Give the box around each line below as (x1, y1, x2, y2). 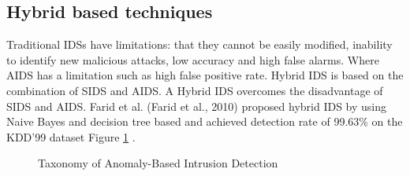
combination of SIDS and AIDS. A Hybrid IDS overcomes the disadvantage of (6, 82, 383, 98)
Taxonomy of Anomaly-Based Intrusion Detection (38, 155, 278, 171)
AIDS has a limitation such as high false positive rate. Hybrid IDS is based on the (6, 67, 404, 83)
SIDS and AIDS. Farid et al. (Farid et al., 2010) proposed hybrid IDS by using (6, 97, 387, 114)
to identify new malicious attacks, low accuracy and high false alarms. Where (6, 51, 379, 68)
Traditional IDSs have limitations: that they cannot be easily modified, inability (6, 36, 393, 53)
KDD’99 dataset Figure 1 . (6, 128, 136, 145)
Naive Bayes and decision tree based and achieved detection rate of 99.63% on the (6, 113, 403, 130)
